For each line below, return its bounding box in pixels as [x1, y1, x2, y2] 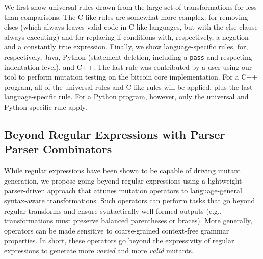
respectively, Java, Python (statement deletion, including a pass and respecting [4, 51, 252, 62]
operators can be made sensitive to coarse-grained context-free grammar [4, 225, 229, 236]
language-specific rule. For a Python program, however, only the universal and [4, 91, 249, 102]
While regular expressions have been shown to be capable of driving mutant [4, 165, 241, 176]
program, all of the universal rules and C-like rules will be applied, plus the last [4, 81, 253, 92]
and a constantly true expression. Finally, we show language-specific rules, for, [4, 41, 248, 52]
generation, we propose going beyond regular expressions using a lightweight [4, 175, 242, 186]
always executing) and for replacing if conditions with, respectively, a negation [4, 31, 249, 42]
